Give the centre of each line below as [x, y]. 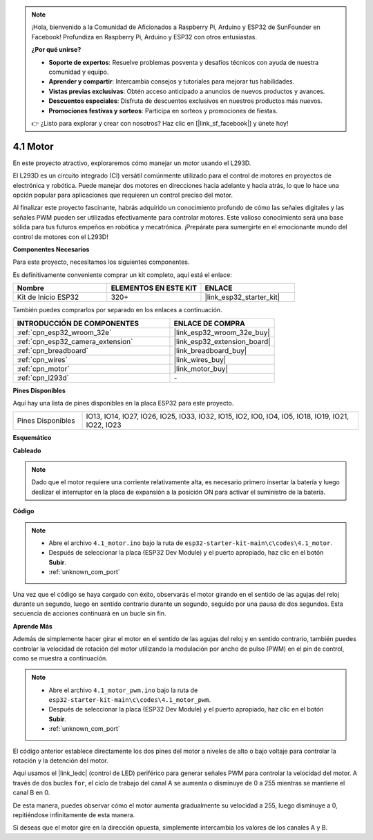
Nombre [31, 288]
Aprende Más [33, 626]
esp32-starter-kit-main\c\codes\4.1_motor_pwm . [130, 700]
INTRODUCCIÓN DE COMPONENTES [78, 323]
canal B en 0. [31, 793]
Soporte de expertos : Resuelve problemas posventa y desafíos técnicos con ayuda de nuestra [184, 62]
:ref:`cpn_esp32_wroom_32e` [64, 332]
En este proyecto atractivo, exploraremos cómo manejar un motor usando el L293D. [132, 163]
